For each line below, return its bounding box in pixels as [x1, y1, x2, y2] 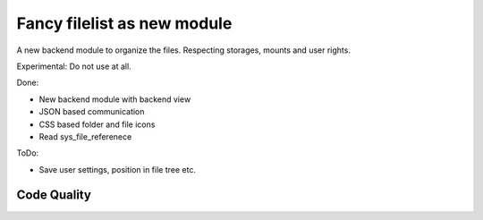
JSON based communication [38, 106, 145, 117]
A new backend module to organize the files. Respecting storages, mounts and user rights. [16, 45, 351, 55]
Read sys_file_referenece [38, 131, 132, 142]
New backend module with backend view [38, 94, 191, 105]
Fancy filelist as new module [16, 13, 233, 33]
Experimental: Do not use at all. [16, 61, 131, 72]
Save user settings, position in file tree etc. [38, 164, 197, 174]
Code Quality [16, 188, 91, 203]
